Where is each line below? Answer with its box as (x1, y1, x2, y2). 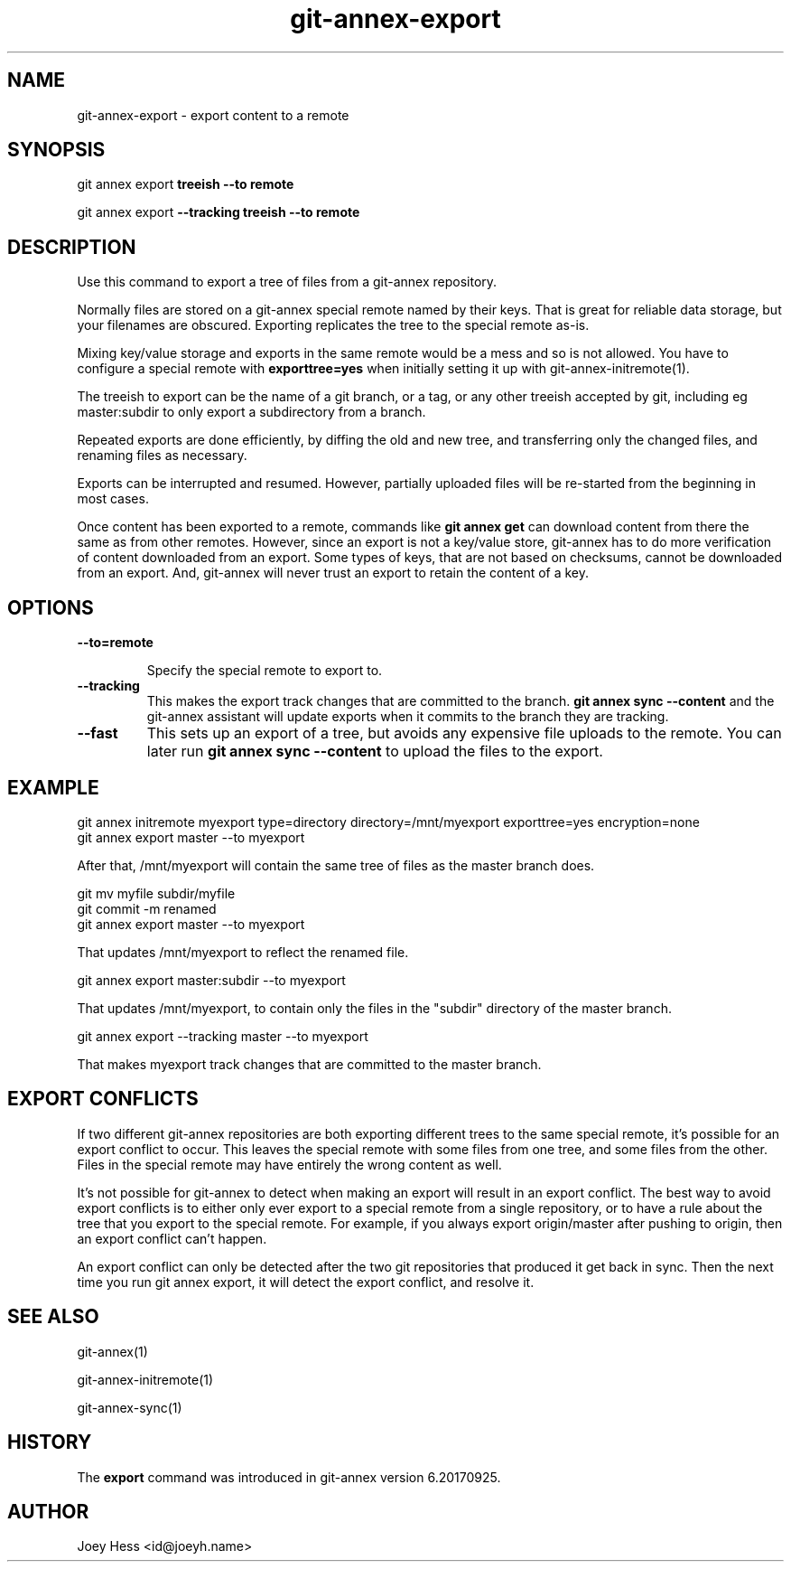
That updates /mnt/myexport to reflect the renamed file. (77, 944, 409, 960)
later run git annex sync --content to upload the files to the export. (146, 742, 603, 761)
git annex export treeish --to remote (77, 176, 294, 193)
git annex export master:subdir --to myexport (77, 972, 346, 988)
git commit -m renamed (77, 900, 217, 916)
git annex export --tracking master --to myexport (77, 1028, 368, 1044)
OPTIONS (7, 596, 94, 619)
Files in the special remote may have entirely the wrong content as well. (77, 1156, 502, 1172)
